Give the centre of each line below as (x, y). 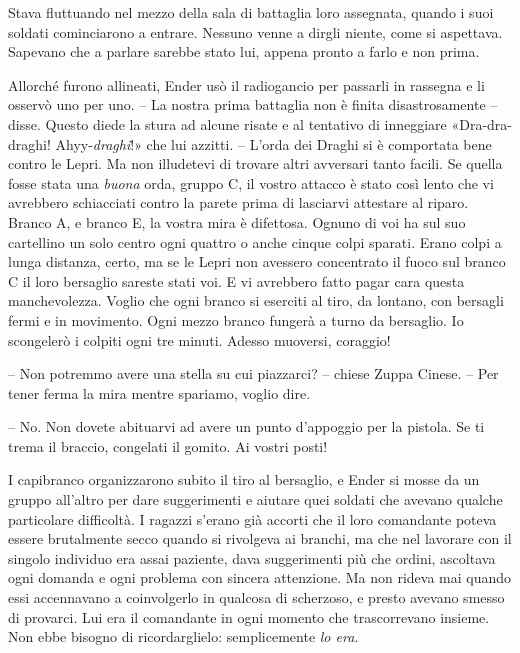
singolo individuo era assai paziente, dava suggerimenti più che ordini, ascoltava (252, 557)
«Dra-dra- (481, 123)
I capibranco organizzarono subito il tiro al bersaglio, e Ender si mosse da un (244, 479)
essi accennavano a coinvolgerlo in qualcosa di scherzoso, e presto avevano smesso (256, 597)
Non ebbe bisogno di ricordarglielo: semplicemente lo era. (183, 636)
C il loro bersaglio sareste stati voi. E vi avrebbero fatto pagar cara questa (236, 280)
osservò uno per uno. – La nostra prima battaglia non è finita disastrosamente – (253, 104)
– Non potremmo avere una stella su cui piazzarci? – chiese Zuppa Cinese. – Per (253, 373)
